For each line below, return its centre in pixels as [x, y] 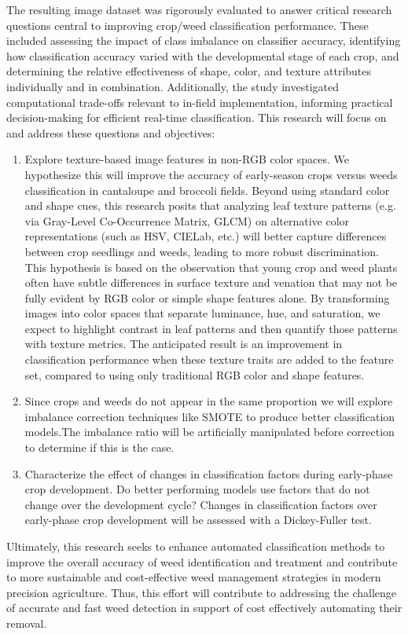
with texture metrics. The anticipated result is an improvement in [184, 344]
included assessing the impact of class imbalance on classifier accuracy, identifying [204, 40]
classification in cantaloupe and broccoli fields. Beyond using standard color [207, 190]
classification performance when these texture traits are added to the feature [209, 359]
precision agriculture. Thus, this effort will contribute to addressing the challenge [202, 592]
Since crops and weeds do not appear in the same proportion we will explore [209, 401]
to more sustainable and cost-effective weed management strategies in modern [194, 577]
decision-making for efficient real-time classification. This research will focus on [197, 117]
